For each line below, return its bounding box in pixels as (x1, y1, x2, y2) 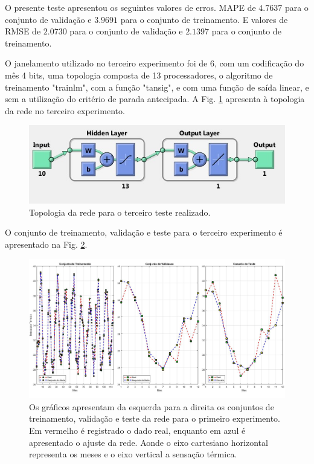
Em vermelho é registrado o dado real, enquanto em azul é (29, 424, 246, 436)
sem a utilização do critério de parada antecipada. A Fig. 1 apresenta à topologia (5, 92, 305, 105)
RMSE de (5, 25, 41, 37)
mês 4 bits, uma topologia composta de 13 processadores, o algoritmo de (5, 68, 273, 81)
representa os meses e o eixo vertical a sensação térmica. (29, 448, 237, 460)
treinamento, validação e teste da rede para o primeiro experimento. (29, 412, 281, 425)
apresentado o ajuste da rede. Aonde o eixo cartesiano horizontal (29, 436, 268, 448)
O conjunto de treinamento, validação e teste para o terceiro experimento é (5, 226, 283, 239)
